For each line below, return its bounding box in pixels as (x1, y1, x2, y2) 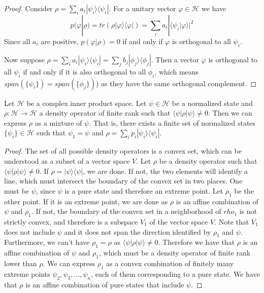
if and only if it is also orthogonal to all (23, 66, 146, 77)
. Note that (214, 216, 249, 227)
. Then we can (208, 107, 252, 118)
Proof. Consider (4, 3, 53, 13)
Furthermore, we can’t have (4, 237, 90, 247)
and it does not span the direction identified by (64, 226, 211, 237)
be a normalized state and (172, 97, 253, 108)
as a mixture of (35, 117, 82, 128)
